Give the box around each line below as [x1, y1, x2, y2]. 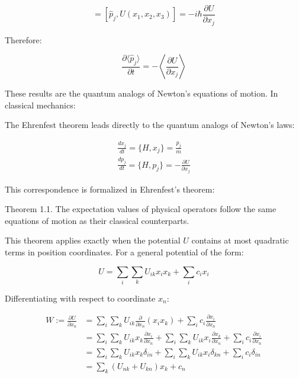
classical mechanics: [5, 98, 76, 111]
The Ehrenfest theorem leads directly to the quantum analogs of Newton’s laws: [5, 118, 295, 131]
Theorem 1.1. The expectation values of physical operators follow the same [5, 203, 277, 215]
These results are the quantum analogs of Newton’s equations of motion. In [5, 87, 278, 100]
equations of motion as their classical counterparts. [5, 214, 189, 226]
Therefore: [5, 33, 42, 46]
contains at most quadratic [191, 234, 289, 246]
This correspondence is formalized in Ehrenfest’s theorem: [5, 182, 215, 195]
